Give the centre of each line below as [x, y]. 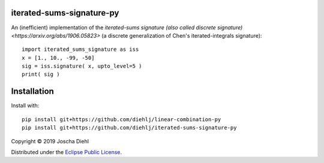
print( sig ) [41, 74]
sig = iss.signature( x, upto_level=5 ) [82, 66]
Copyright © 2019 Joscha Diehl [50, 141]
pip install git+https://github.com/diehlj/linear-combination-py [121, 119]
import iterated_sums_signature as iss [80, 50]
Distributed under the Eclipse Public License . [67, 152]
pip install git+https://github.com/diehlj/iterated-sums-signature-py [129, 128]
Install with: [25, 106]
